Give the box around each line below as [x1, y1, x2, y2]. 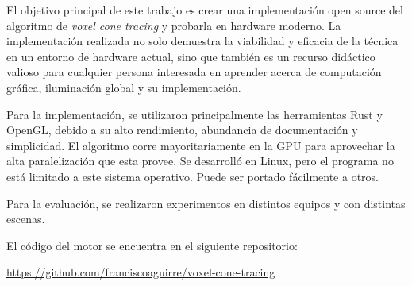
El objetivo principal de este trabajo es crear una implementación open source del [6, 2, 403, 17]
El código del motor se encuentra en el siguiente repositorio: [6, 237, 298, 253]
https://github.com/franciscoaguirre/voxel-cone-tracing [6, 264, 275, 280]
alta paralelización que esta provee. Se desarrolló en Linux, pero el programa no [6, 153, 394, 169]
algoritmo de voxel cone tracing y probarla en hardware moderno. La [6, 17, 341, 33]
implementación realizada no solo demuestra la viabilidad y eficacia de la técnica [6, 33, 399, 49]
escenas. [6, 211, 45, 227]
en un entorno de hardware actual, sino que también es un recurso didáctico [6, 48, 375, 64]
